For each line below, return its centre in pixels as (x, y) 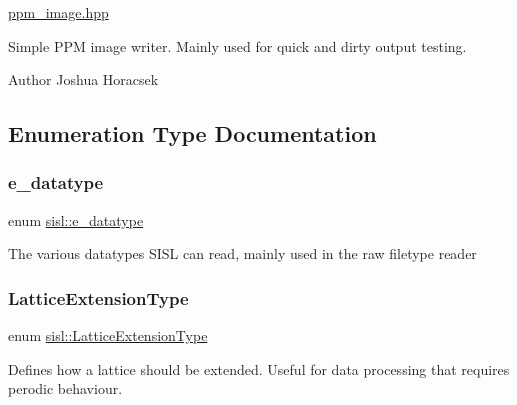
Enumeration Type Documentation (192, 133)
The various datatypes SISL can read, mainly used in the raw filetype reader (242, 253)
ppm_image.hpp (58, 12)
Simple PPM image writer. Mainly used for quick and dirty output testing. (237, 45)
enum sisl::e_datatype (76, 219)
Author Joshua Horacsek (83, 79)
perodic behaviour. (65, 388)
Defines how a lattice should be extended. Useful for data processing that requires (259, 368)
